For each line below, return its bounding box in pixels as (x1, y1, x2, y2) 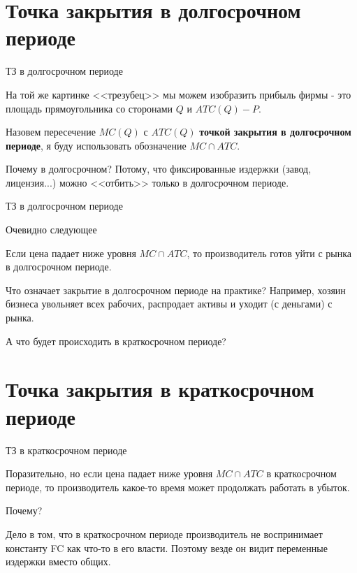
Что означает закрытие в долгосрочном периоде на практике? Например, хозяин (6, 282, 346, 297)
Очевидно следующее (6, 222, 97, 237)
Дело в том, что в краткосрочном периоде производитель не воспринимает (6, 526, 323, 541)
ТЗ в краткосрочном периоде (6, 442, 127, 457)
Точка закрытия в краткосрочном (6, 375, 314, 403)
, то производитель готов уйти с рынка (187, 245, 351, 260)
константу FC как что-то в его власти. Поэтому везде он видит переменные (6, 540, 328, 555)
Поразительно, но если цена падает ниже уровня (6, 466, 213, 481)
